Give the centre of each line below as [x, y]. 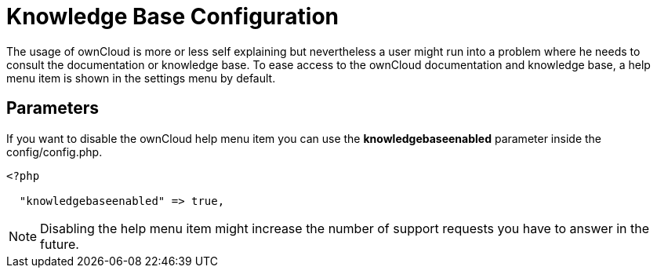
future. [60, 244]
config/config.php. [54, 152]
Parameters [53, 108]
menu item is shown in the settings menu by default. [141, 78]
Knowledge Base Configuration [172, 16]
